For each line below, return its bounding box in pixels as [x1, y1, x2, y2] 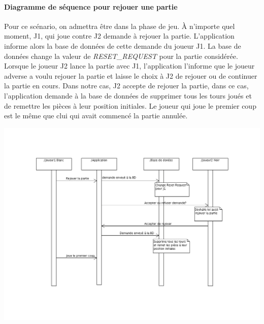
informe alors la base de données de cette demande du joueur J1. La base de [4, 40, 241, 51]
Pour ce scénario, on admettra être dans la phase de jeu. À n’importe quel [4, 20, 235, 31]
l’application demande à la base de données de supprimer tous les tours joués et [4, 90, 252, 101]
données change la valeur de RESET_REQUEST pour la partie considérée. [4, 50, 238, 61]
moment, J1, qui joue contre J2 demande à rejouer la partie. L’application [4, 30, 235, 41]
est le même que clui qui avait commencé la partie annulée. [4, 110, 188, 121]
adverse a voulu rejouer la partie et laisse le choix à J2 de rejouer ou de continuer [4, 70, 257, 81]
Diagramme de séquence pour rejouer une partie [4, 1, 178, 12]
